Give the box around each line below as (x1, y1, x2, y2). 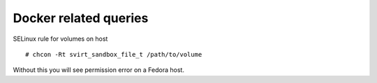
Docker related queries (13, 10, 149, 26)
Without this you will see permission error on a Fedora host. (13, 66, 185, 74)
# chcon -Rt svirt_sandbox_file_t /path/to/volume (25, 50, 202, 58)
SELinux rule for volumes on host (13, 35, 108, 43)
